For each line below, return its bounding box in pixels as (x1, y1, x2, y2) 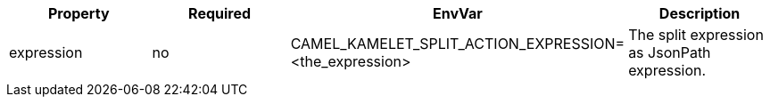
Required (188, 4, 252, 22)
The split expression (628, 26, 764, 44)
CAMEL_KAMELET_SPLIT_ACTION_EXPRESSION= (290, 35, 625, 52)
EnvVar (432, 4, 483, 22)
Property (47, 4, 110, 22)
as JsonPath (628, 44, 711, 61)
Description (658, 4, 741, 22)
